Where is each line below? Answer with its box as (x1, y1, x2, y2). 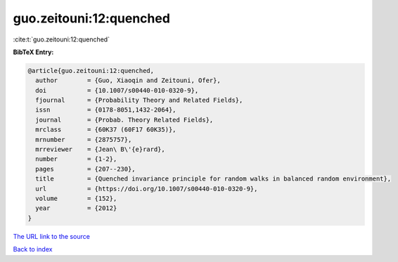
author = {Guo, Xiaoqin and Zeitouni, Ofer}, (35, 77, 221, 84)
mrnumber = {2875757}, (35, 136, 132, 143)
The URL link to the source (13, 232, 91, 240)
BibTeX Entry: (13, 48, 54, 56)
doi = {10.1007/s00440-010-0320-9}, (35, 86, 199, 94)
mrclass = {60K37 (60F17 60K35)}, (35, 126, 176, 133)
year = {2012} (35, 204, 117, 212)
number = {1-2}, (35, 155, 117, 163)
